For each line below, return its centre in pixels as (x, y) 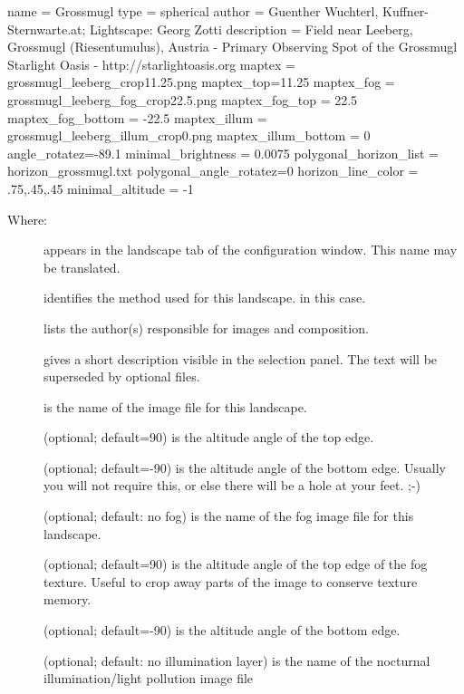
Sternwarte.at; (47, 29)
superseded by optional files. (122, 376)
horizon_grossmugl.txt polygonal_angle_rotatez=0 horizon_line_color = (213, 171)
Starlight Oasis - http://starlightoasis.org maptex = (151, 64)
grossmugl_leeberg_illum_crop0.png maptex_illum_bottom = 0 (189, 135)
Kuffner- (406, 11)
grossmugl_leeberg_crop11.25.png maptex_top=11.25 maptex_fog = (201, 82)
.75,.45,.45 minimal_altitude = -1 (101, 188)
